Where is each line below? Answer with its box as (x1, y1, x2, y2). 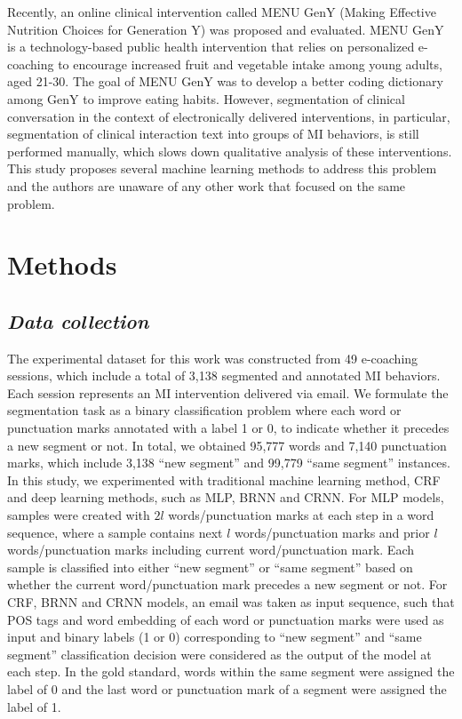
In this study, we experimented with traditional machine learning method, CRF (7, 470, 441, 489)
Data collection (7, 307, 149, 334)
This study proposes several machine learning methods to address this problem (7, 159, 437, 178)
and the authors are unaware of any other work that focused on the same (7, 176, 406, 195)
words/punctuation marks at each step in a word (168, 506, 434, 524)
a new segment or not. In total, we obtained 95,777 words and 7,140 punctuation (7, 435, 447, 454)
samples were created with (7, 506, 150, 524)
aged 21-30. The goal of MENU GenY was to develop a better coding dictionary (7, 72, 443, 91)
